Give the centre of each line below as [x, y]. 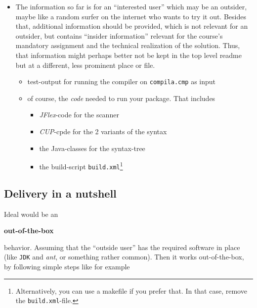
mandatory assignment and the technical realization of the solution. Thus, [128, 45]
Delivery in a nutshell [60, 193]
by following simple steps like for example [67, 267]
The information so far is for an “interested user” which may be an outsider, [131, 6]
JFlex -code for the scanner [79, 115]
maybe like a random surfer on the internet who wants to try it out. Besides [131, 16]
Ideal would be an [31, 214]
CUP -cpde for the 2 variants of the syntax [103, 131]
